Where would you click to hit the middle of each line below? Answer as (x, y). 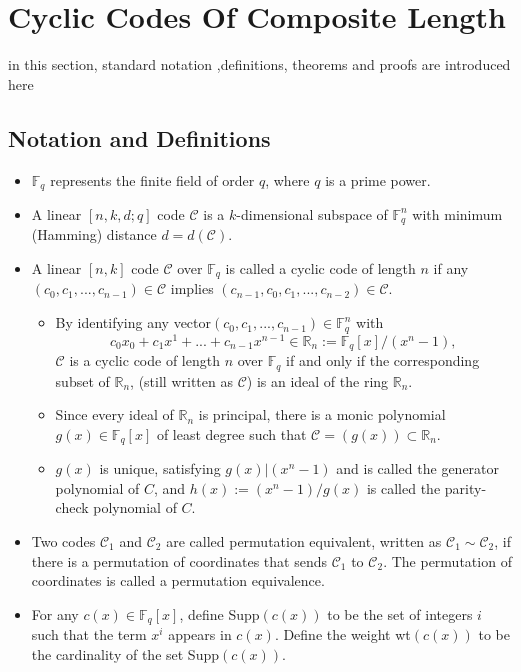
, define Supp (219, 613)
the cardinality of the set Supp (125, 653)
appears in (200, 634)
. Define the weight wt (342, 634)
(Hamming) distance (94, 234)
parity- (465, 487)
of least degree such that (231, 433)
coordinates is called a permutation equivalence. (178, 580)
